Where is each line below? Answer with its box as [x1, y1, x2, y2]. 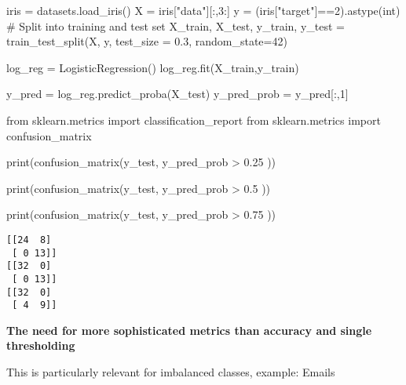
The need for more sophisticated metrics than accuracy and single [6, 321, 372, 338]
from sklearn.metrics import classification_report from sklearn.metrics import [6, 111, 381, 128]
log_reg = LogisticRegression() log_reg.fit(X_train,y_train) [6, 59, 299, 75]
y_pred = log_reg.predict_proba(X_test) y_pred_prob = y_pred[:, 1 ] [6, 85, 349, 102]
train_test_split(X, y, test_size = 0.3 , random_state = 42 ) [6, 33, 287, 49]
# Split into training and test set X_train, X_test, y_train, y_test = [6, 17, 345, 34]
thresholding [6, 337, 75, 354]
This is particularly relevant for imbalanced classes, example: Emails [6, 364, 335, 380]
